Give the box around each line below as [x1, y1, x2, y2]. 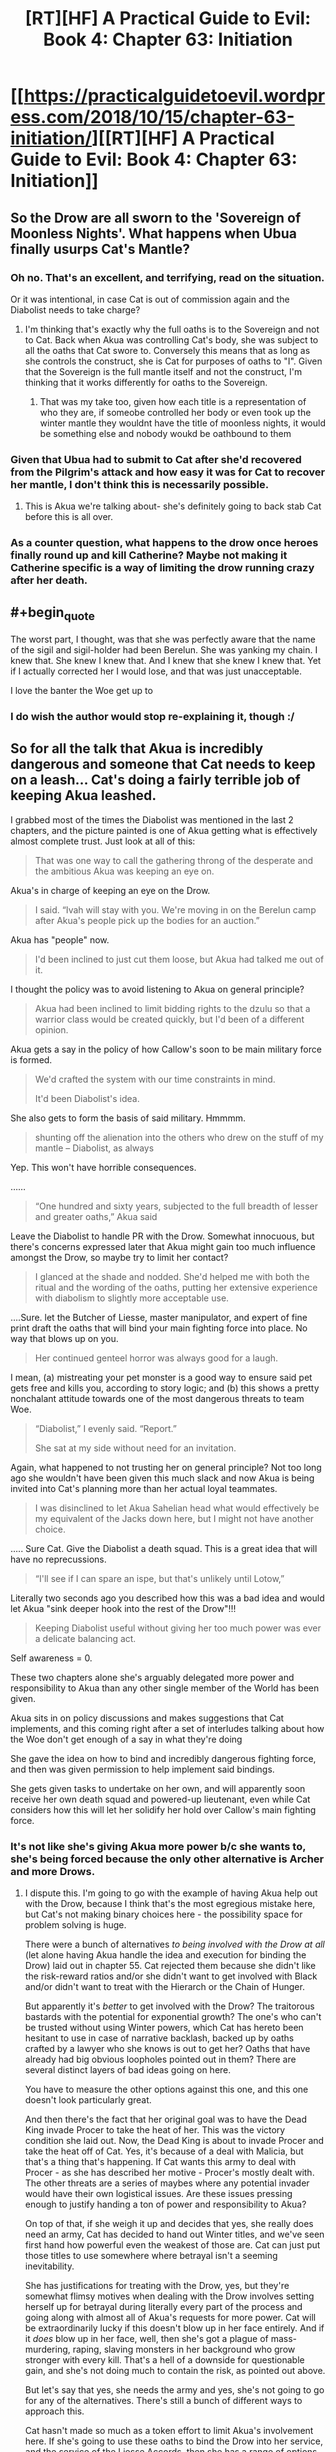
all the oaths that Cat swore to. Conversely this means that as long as [24, 344, 311, 356]
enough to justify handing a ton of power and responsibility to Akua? [24, 2198, 307, 2211]
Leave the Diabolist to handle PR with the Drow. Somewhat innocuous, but [10, 1230, 315, 1242]
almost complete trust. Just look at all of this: [10, 835, 196, 847]
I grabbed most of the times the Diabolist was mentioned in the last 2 [10, 813, 294, 826]
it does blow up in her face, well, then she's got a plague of [24, 2333, 269, 2345]
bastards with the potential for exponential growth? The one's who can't [24, 2011, 322, 2023]
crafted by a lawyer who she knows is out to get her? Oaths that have [24, 2043, 311, 2055]
